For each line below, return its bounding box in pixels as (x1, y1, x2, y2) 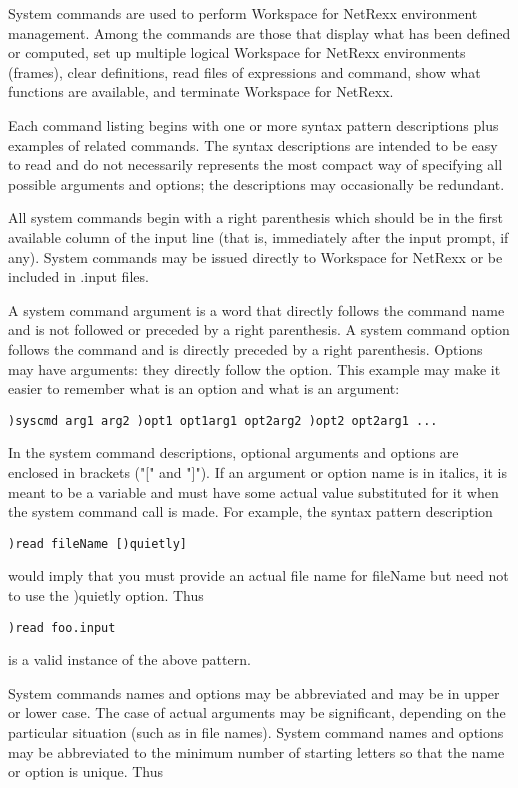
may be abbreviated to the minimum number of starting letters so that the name (8, 741, 505, 762)
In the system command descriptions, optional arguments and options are (8, 442, 459, 463)
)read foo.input (8, 620, 116, 635)
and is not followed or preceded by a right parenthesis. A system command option (8, 319, 510, 340)
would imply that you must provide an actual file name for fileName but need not (8, 565, 509, 586)
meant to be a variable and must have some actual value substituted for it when (8, 481, 499, 502)
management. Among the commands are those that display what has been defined (8, 22, 511, 43)
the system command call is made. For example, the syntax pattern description (8, 501, 493, 522)
